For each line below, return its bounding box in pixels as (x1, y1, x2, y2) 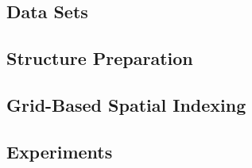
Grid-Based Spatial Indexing (6, 92, 246, 116)
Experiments (6, 139, 113, 163)
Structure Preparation (6, 46, 193, 71)
